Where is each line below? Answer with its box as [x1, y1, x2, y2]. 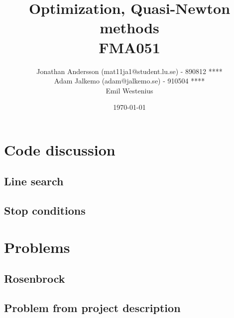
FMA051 [99, 37, 160, 57]
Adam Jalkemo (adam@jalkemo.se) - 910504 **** [54, 76, 205, 86]
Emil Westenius [106, 85, 153, 95]
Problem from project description [4, 300, 181, 316]
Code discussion [4, 139, 116, 159]
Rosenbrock [4, 271, 65, 286]
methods [100, 17, 159, 38]
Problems [4, 237, 70, 257]
